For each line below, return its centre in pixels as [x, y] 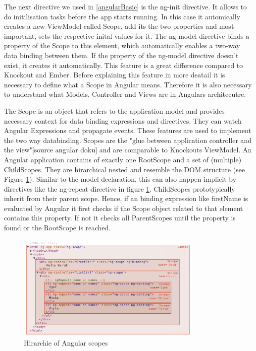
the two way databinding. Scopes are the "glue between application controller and [128, 140]
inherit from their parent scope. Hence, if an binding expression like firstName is [126, 198]
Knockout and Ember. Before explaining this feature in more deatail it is [115, 75]
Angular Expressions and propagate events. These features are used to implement [128, 130]
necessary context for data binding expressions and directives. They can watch [123, 120]
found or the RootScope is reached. [57, 228]
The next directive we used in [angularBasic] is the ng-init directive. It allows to [126, 6]
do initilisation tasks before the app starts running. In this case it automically [122, 16]
